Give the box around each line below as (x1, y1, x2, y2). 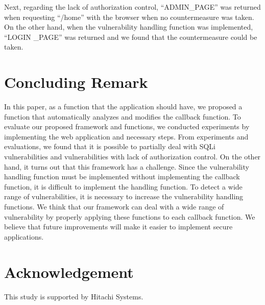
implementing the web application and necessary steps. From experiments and (4, 131, 249, 142)
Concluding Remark (4, 72, 148, 92)
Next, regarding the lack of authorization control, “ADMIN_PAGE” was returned (4, 2, 261, 12)
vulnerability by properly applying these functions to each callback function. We (4, 211, 255, 222)
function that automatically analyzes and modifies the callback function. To (4, 111, 241, 122)
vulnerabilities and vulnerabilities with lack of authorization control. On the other (4, 151, 261, 162)
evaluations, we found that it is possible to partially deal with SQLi (4, 141, 215, 152)
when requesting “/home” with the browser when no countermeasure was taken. (4, 11, 254, 22)
